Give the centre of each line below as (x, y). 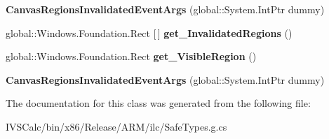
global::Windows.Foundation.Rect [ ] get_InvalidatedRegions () (149, 32)
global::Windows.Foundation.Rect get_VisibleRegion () (131, 56)
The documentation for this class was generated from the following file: (158, 103)
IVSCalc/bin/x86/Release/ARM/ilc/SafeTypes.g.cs (116, 126)
